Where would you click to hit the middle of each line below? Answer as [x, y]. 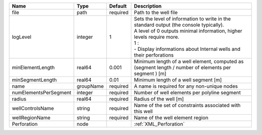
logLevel [22, 37]
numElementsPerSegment [41, 93]
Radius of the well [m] [159, 99]
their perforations [154, 55]
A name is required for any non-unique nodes [186, 86]
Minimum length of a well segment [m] [178, 80]
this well [143, 111]
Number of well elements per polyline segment [188, 93]
